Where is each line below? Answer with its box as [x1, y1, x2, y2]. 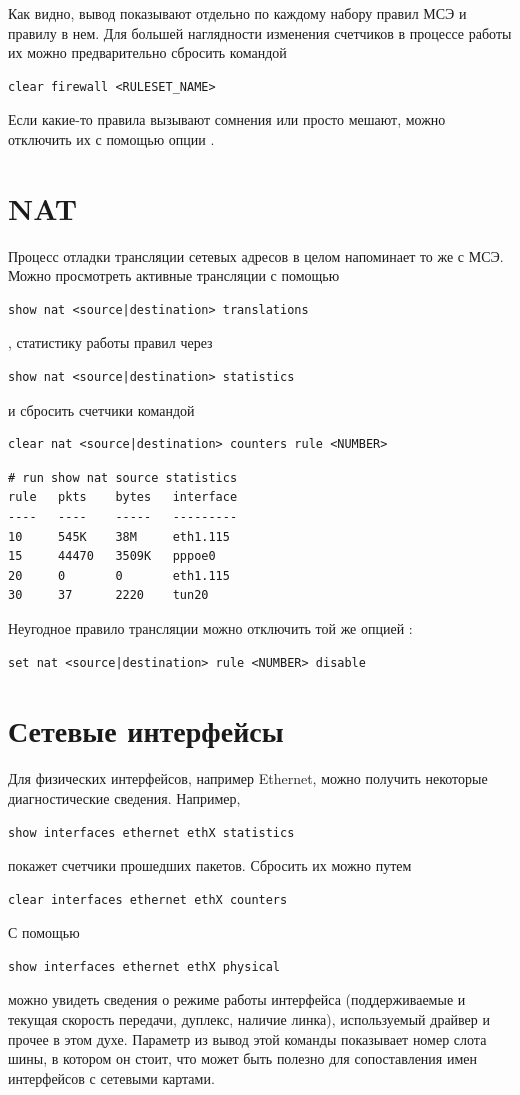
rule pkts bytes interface [8, 490, 238, 505]
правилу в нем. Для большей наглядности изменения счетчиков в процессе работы [8, 22, 512, 43]
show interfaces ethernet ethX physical [8, 959, 281, 974]
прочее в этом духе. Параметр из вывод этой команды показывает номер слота [8, 1028, 487, 1049]
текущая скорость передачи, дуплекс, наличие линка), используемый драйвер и [8, 1009, 490, 1030]
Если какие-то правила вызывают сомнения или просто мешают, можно [8, 109, 446, 130]
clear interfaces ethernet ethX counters [8, 892, 288, 907]
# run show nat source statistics [8, 470, 238, 485]
